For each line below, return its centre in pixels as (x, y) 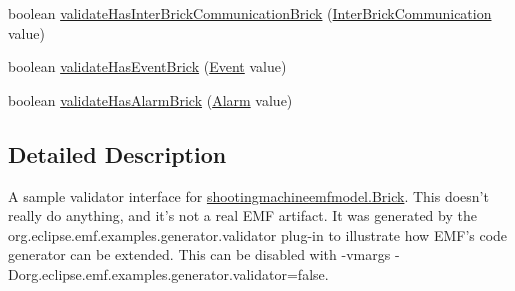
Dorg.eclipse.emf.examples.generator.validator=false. (168, 273)
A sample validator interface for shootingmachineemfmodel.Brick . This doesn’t (248, 195)
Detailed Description (117, 153)
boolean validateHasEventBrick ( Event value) (147, 66)
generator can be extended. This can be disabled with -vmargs (199, 254)
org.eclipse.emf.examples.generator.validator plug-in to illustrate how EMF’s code (258, 234)
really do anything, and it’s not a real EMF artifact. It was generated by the (242, 215)
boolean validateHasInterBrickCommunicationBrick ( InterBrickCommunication (250, 13)
